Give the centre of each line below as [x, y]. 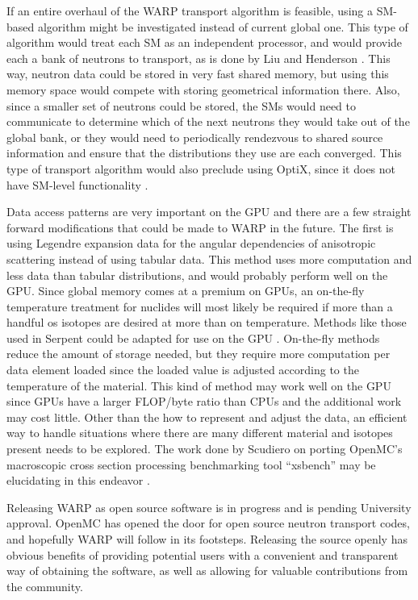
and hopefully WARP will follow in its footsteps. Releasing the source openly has [207, 539]
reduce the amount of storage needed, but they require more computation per [199, 354]
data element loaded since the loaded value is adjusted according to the [183, 370]
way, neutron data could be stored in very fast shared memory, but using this [198, 74]
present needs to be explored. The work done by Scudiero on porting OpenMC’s [205, 449]
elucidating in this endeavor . [78, 480]
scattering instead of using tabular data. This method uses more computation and [209, 258]
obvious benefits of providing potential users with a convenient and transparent [203, 554]
